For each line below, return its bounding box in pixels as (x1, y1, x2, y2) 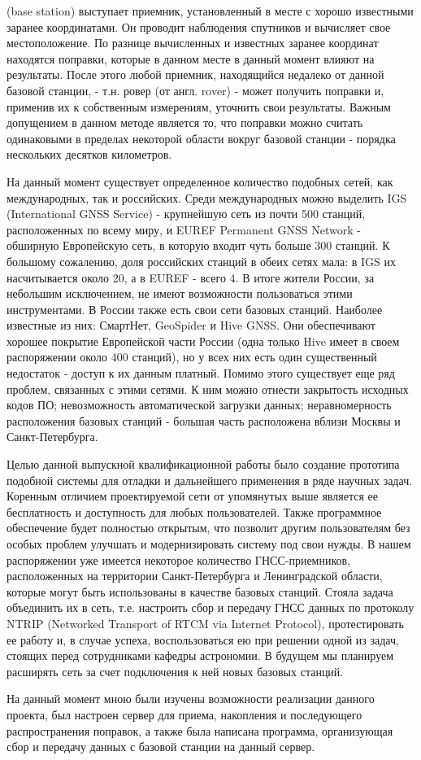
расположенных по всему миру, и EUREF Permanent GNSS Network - (7, 221, 361, 238)
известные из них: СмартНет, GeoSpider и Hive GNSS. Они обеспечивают (7, 317, 375, 334)
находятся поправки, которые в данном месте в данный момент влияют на (7, 50, 375, 67)
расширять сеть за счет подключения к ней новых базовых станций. (7, 662, 344, 679)
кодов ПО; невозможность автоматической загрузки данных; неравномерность (7, 396, 392, 413)
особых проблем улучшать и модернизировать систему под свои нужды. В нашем (7, 535, 411, 552)
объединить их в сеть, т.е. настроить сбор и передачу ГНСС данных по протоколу (7, 599, 414, 616)
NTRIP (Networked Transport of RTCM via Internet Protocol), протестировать (7, 614, 404, 631)
